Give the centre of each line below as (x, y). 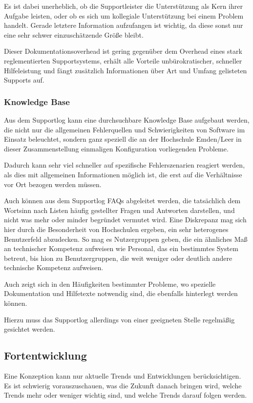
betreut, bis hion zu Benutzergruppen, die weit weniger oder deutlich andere (118, 258)
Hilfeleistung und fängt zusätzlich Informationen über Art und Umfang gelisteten (126, 70)
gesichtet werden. (30, 329)
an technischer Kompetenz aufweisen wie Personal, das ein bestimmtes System (121, 248)
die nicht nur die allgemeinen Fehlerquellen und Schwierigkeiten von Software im (125, 129)
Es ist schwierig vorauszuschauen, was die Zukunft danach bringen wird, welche (123, 385)
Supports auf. (24, 80)
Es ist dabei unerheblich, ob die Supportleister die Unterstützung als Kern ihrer (123, 6)
